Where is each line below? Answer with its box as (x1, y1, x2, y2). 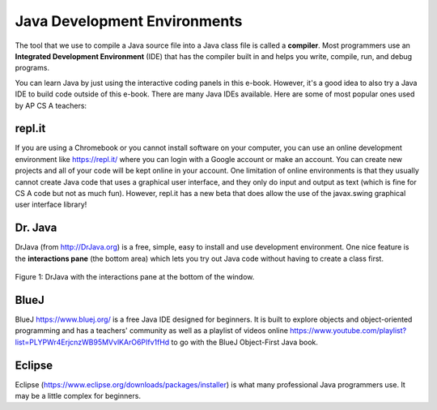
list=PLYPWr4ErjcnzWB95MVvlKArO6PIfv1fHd (15, 337, 170, 347)
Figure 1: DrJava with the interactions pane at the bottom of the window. (15, 272, 255, 282)
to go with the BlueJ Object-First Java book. (171, 337, 319, 347)
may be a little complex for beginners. (15, 391, 142, 401)
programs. (15, 63, 50, 73)
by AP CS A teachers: (15, 100, 87, 110)
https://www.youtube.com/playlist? (290, 326, 407, 335)
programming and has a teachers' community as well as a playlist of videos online (15, 326, 289, 335)
